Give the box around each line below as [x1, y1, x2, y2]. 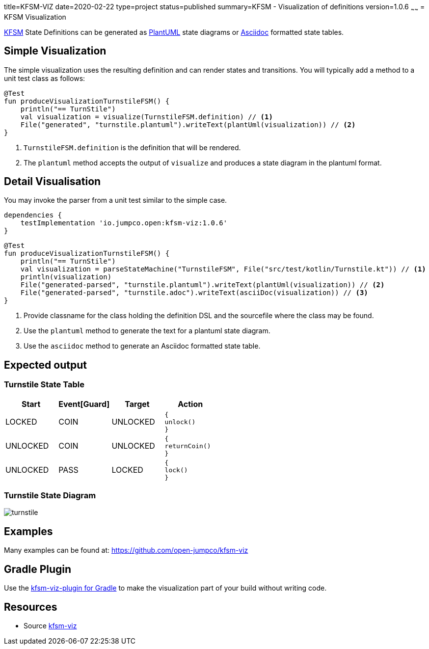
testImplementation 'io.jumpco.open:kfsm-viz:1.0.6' [20, 219, 228, 227]
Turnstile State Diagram [4, 490, 96, 501]
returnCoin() [164, 442, 211, 450]
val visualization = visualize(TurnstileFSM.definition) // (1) [20, 112, 273, 121]
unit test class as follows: [4, 74, 85, 82]
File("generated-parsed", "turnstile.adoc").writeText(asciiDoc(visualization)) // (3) [20, 289, 368, 297]
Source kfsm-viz [24, 621, 77, 630]
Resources [4, 600, 57, 613]
